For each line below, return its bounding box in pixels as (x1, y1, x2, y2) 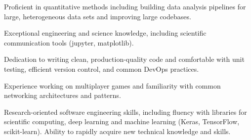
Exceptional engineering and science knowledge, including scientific (4, 28, 207, 38)
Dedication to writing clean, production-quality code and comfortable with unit (4, 54, 245, 64)
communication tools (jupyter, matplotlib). (4, 37, 134, 47)
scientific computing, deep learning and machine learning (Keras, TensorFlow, (4, 116, 240, 127)
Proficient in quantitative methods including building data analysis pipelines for (4, 1, 246, 11)
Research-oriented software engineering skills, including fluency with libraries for (4, 106, 247, 117)
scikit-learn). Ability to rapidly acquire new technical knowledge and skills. (4, 126, 231, 136)
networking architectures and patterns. (4, 90, 121, 100)
